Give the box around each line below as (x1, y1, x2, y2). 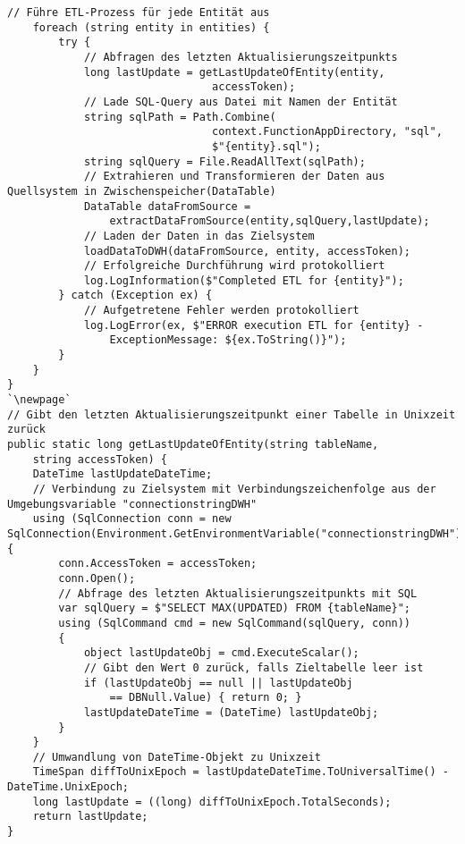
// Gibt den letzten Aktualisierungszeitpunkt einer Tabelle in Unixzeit (7, 408, 456, 421)
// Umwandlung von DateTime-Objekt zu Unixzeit (32, 750, 321, 764)
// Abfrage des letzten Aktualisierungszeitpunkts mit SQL (58, 587, 418, 600)
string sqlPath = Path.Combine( (83, 110, 276, 123)
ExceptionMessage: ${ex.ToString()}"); (109, 333, 347, 347)
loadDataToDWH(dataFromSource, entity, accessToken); (83, 244, 411, 257)
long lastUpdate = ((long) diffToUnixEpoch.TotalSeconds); (32, 795, 392, 808)
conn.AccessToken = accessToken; (58, 557, 258, 570)
